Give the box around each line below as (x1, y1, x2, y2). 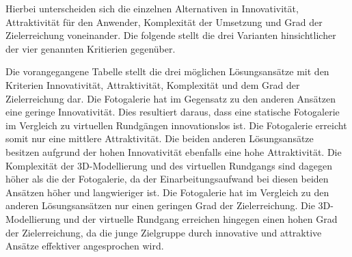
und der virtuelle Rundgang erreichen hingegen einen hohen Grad (63, 211, 338, 226)
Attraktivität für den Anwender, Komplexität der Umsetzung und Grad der (5, 14, 323, 29)
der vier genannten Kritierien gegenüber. (5, 41, 176, 55)
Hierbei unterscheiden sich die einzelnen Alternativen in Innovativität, (5, 1, 299, 15)
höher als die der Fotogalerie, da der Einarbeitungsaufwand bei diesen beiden (5, 172, 329, 186)
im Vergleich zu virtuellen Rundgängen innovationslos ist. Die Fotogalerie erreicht (5, 118, 347, 132)
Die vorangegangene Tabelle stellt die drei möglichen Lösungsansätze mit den (5, 64, 329, 79)
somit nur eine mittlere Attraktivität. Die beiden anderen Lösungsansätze (5, 131, 314, 146)
